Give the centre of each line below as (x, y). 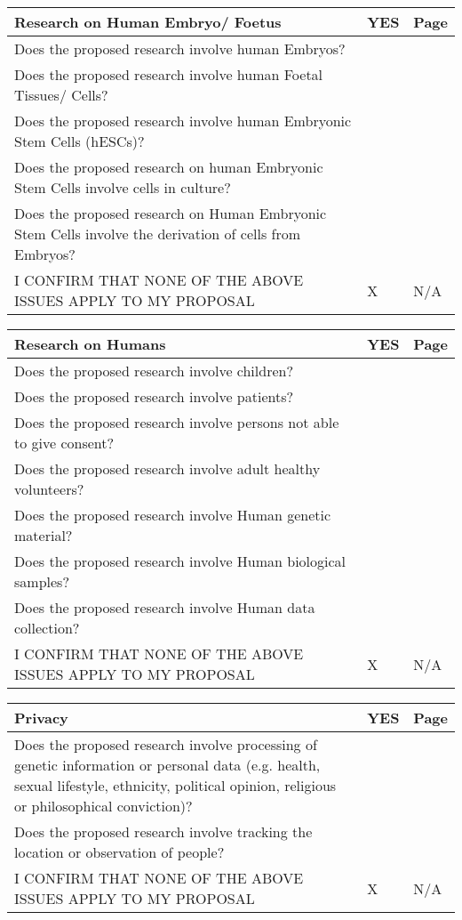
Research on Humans (90, 344)
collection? (47, 628)
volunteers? (49, 489)
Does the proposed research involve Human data (165, 607)
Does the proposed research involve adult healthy (167, 468)
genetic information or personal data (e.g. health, (167, 765)
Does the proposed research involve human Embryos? (180, 48)
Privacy (41, 718)
